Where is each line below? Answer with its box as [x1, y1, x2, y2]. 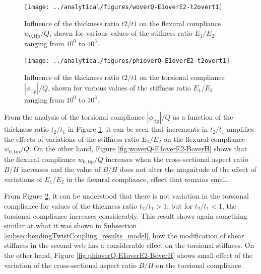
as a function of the [173, 112, 233, 122]
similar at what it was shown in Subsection [4, 220, 137, 231]
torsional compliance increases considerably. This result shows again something [4, 210, 247, 221]
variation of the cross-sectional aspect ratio [4, 259, 137, 270]
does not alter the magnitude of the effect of [119, 164, 256, 174]
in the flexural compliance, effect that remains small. [66, 173, 229, 184]
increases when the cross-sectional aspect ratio [105, 153, 248, 164]
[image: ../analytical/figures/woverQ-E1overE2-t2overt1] [24, 4, 223, 11]
